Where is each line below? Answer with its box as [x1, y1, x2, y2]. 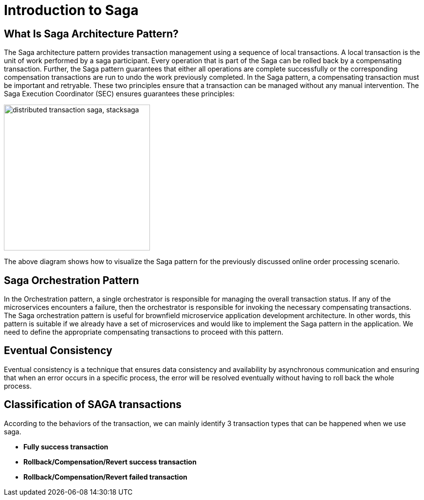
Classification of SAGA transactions [4, 398, 182, 411]
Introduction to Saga [4, 2, 139, 18]
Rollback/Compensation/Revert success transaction [23, 457, 197, 466]
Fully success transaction [23, 442, 109, 451]
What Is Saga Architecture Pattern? [4, 27, 179, 40]
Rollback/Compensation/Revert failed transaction [23, 472, 187, 481]
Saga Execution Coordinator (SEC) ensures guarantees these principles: [4, 89, 235, 98]
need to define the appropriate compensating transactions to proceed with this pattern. [4, 328, 283, 337]
